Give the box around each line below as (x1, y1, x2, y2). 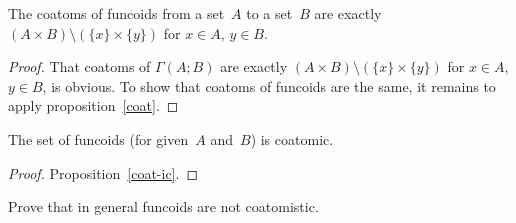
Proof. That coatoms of (8, 56, 151, 77)
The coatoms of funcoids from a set (8, 3, 225, 23)
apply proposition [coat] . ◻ (8, 95, 179, 116)
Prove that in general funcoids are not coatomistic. (8, 196, 319, 217)
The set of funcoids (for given (8, 128, 189, 149)
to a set (246, 3, 293, 23)
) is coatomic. (250, 128, 334, 149)
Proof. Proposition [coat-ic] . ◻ (8, 162, 199, 183)
